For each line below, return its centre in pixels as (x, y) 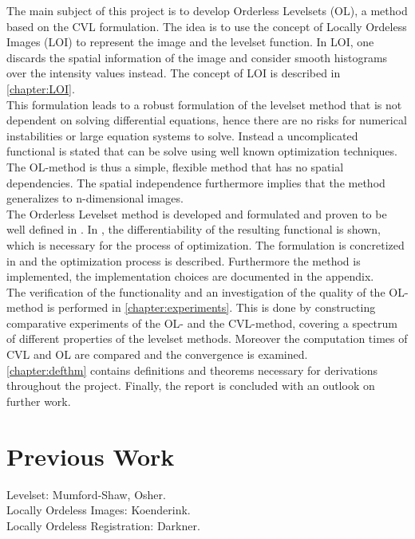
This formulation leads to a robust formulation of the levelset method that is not (204, 104)
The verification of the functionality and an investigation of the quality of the (196, 291)
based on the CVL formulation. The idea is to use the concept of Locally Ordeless (207, 26)
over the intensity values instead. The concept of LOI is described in (174, 73)
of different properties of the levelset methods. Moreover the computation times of (207, 338)
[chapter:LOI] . (41, 88)
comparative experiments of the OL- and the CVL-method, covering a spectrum (202, 323)
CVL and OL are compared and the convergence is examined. (157, 354)
